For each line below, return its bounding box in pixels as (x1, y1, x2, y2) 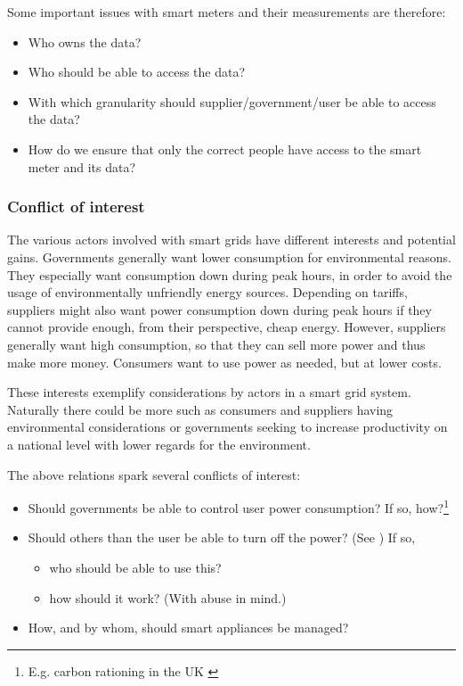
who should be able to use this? (49, 558, 222, 576)
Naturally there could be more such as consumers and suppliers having (7, 400, 394, 418)
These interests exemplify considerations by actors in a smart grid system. (7, 383, 411, 401)
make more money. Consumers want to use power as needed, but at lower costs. (7, 352, 442, 371)
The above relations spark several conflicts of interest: (7, 465, 301, 484)
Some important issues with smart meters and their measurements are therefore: (7, 3, 446, 21)
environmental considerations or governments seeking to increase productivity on (7, 417, 448, 436)
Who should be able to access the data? (28, 62, 246, 81)
